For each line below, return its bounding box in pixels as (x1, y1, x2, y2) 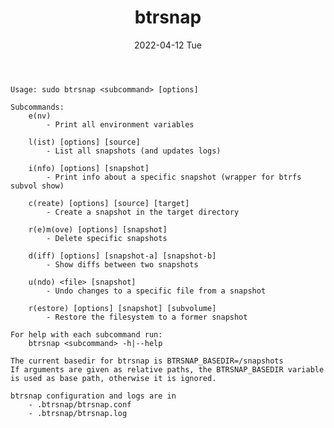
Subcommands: (10, 102, 65, 112)
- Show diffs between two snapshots (46, 259, 199, 270)
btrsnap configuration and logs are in (10, 391, 177, 401)
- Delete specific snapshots (46, 233, 168, 243)
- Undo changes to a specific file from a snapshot (46, 286, 267, 296)
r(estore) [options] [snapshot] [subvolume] (28, 303, 217, 313)
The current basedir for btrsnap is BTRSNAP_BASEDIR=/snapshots (10, 356, 284, 366)
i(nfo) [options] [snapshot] (28, 163, 150, 173)
